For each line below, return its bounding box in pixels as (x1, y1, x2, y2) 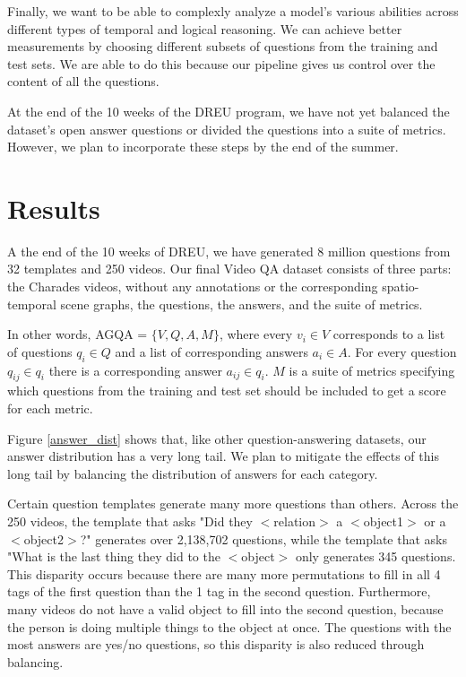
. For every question (347, 342, 457, 360)
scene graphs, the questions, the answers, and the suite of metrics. (60, 294, 423, 313)
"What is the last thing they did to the (7, 547, 220, 566)
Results (7, 189, 100, 226)
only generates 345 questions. (295, 547, 456, 566)
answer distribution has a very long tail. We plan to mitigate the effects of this (7, 447, 439, 465)
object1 (363, 512, 404, 530)
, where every (219, 325, 293, 343)
